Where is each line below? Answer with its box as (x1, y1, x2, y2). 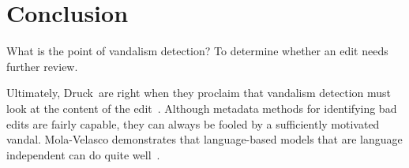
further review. (6, 58, 78, 74)
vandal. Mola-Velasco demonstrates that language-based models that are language (6, 131, 403, 147)
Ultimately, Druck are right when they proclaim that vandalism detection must (6, 84, 392, 101)
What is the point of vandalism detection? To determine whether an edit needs (6, 43, 388, 59)
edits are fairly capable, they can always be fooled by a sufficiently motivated (6, 115, 380, 132)
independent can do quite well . (6, 146, 160, 162)
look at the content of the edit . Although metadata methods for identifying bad (6, 99, 397, 116)
